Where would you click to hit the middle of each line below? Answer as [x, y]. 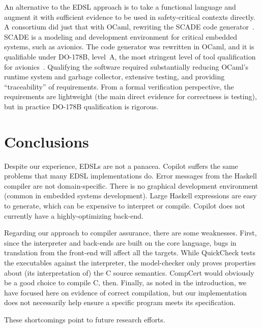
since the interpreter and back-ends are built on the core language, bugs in [120, 242]
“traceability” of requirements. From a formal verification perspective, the [119, 86]
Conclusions [47, 141]
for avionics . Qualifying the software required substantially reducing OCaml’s [126, 66]
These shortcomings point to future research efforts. [85, 319]
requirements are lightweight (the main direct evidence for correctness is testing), [130, 96]
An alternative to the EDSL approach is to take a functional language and [120, 7]
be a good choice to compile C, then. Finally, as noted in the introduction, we [125, 282]
